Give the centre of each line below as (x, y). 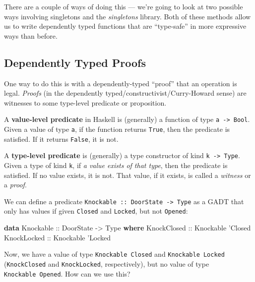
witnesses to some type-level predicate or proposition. (85, 102)
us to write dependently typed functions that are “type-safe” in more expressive (125, 26)
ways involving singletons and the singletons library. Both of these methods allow (127, 16)
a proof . (15, 185)
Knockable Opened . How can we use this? (67, 273)
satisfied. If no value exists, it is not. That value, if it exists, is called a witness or (127, 175)
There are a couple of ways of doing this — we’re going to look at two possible (124, 6)
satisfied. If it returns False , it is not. (61, 139)
